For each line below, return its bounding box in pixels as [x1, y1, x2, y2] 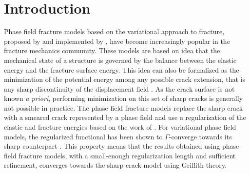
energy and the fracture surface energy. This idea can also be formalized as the [4, 64, 239, 75]
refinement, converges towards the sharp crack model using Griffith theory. [4, 160, 227, 170]
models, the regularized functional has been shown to [4, 131, 163, 141]
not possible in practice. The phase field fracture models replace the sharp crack [4, 102, 243, 113]
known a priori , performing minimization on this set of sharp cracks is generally [4, 93, 243, 103]
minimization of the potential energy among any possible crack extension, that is [4, 74, 246, 84]
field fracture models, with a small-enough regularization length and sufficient [4, 150, 236, 160]
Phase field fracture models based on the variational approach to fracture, [4, 26, 225, 37]
